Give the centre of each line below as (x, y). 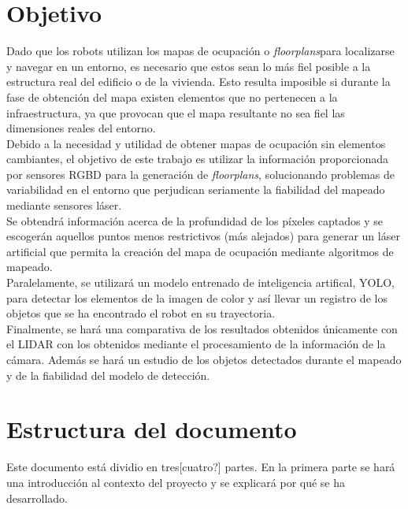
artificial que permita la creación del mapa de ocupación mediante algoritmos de (200, 251)
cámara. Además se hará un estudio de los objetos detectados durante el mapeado (204, 359)
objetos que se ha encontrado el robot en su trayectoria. (141, 313)
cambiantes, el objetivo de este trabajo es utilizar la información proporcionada (197, 159)
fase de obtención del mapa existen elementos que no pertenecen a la (172, 97)
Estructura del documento (152, 429)
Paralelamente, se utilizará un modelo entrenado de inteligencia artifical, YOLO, (200, 282)
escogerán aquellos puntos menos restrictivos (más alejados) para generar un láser (203, 236)
